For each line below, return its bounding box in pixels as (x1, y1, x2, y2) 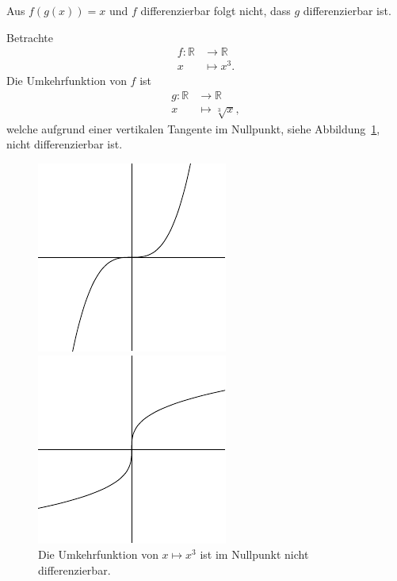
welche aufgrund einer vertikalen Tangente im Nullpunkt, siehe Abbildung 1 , (6, 120, 380, 137)
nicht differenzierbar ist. (6, 136, 123, 152)
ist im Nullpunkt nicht (200, 546, 309, 563)
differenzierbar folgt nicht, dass (140, 2, 291, 18)
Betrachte (6, 29, 53, 45)
